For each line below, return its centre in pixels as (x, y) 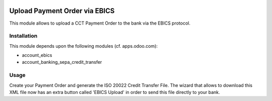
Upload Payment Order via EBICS (62, 11)
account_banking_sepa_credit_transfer (62, 62)
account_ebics (37, 55)
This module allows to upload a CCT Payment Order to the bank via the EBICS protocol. (100, 23)
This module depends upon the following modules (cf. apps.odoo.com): (84, 46)
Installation (23, 36)
